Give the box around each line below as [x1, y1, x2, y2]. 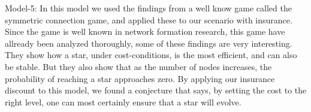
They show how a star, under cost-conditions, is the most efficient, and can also [5, 49, 297, 61]
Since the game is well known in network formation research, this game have [5, 25, 285, 38]
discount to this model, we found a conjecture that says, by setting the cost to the [5, 84, 307, 96]
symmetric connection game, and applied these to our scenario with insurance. [5, 13, 292, 26]
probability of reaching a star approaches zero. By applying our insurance [5, 72, 275, 84]
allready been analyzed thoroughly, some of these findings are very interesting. [5, 37, 292, 49]
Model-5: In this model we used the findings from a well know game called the [5, 2, 292, 14]
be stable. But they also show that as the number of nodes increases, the [5, 60, 272, 72]
